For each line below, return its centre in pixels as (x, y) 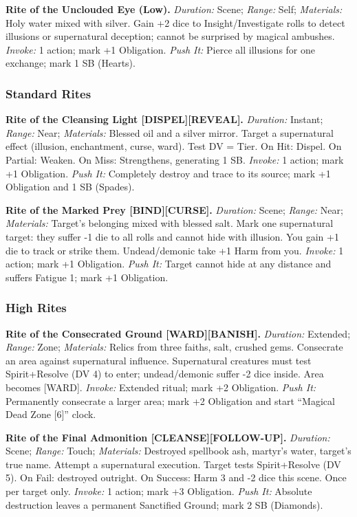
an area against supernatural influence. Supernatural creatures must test (159, 360)
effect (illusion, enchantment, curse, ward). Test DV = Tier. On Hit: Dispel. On (174, 146)
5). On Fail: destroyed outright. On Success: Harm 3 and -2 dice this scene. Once (176, 477)
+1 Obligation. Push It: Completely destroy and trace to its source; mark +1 (168, 173)
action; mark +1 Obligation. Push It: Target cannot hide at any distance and (169, 264)
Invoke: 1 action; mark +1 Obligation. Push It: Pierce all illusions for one (161, 49)
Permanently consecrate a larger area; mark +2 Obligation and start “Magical (170, 400)
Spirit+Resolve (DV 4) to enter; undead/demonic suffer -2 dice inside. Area (165, 374)
